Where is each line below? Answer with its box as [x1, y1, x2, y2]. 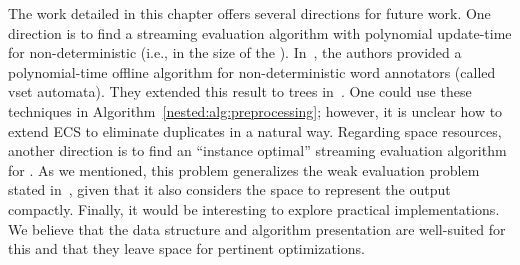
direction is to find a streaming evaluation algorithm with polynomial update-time [8, 22, 512, 43]
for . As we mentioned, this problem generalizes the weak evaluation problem [8, 159, 480, 180]
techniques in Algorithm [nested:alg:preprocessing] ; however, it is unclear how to [8, 100, 503, 121]
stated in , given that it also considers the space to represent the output [8, 179, 451, 200]
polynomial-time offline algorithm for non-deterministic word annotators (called [8, 61, 496, 82]
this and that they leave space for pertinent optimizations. [8, 238, 365, 259]
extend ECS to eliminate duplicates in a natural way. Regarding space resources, [8, 120, 502, 141]
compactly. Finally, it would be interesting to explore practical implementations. [8, 198, 500, 219]
